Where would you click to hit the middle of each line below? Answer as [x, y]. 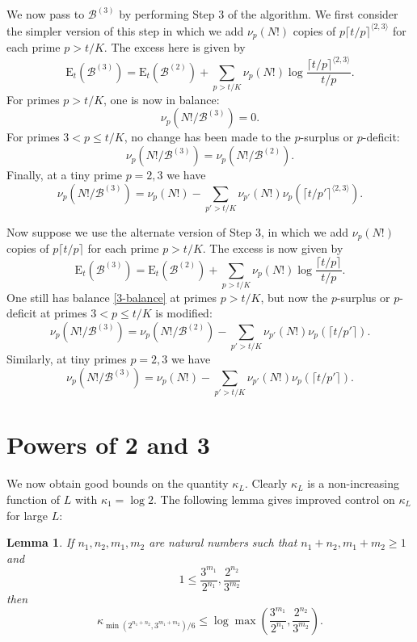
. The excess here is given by [175, 46]
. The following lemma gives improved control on [274, 499]
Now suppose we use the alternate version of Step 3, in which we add [178, 231]
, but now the [294, 297]
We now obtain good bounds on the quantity [118, 483]
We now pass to [46, 14]
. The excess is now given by [273, 248]
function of [34, 499]
